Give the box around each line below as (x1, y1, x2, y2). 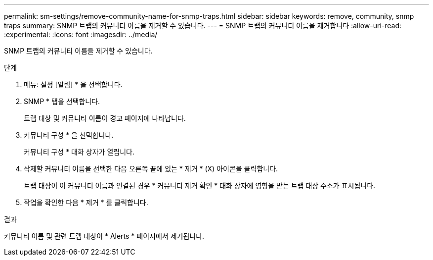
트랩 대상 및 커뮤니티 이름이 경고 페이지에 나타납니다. (24, 114, 186, 122)
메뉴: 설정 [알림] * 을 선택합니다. (24, 80, 123, 89)
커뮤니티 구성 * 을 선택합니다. (24, 131, 114, 139)
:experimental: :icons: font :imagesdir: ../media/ (4, 30, 158, 39)
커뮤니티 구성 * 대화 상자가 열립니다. (24, 148, 134, 156)
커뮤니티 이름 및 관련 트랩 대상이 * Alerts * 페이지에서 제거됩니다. (4, 232, 205, 240)
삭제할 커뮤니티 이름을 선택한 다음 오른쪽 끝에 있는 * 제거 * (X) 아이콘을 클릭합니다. (24, 164, 278, 173)
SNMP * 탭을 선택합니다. (24, 97, 100, 105)
